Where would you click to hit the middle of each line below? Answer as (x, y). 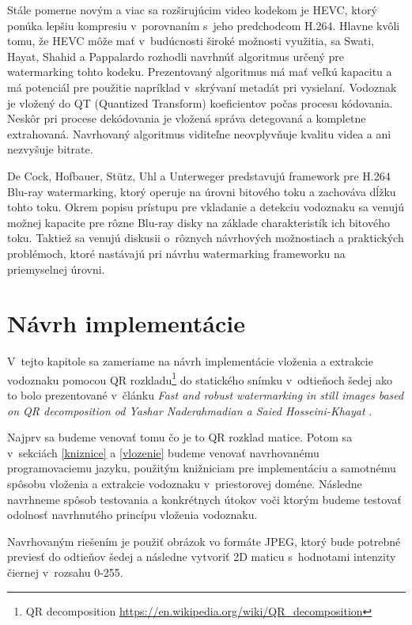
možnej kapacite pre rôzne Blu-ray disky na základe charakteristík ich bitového (198, 222)
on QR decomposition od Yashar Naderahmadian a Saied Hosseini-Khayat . (190, 410)
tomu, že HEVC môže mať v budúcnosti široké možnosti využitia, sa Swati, (191, 41)
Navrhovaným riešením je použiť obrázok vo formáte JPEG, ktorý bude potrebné (204, 541)
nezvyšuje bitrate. (50, 149)
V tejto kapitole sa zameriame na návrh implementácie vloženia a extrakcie (190, 361)
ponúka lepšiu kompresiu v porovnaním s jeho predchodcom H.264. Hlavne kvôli (204, 25)
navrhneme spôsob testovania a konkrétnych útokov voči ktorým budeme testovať (204, 499)
